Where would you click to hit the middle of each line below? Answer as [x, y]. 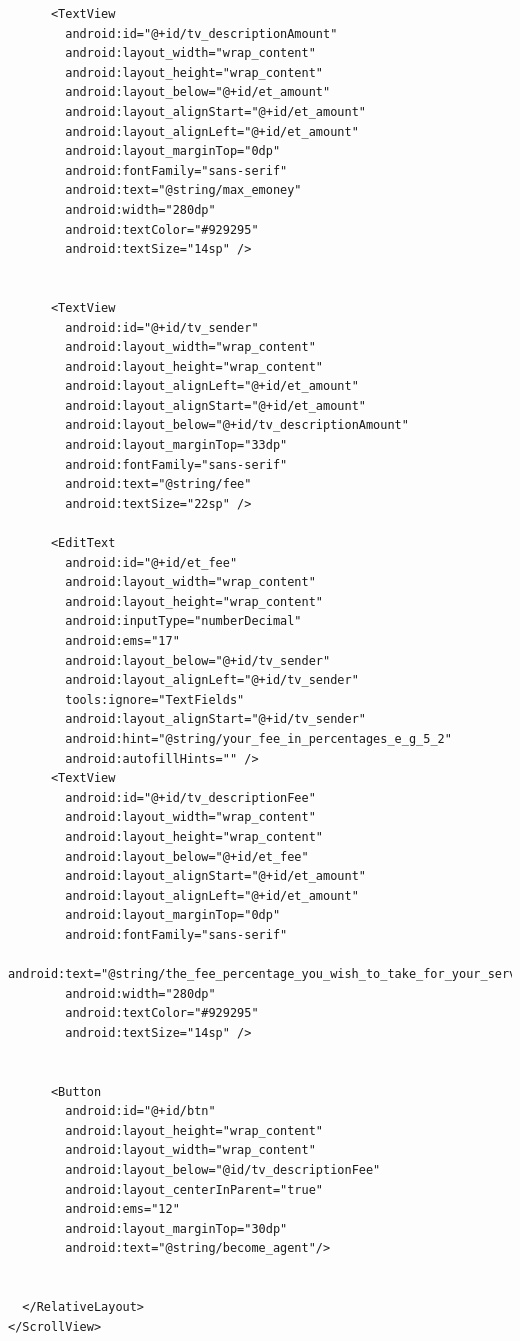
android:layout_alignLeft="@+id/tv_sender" [212, 680]
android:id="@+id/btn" [140, 1111]
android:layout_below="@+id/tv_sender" [198, 660]
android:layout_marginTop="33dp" [176, 445]
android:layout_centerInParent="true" [194, 1189]
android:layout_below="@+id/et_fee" [187, 856]
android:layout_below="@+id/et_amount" [198, 92]
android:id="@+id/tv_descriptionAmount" [201, 33]
